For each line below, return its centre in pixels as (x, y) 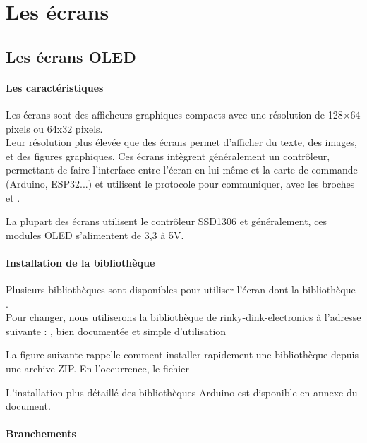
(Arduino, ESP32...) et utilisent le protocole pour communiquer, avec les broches (180, 183)
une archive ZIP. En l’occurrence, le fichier (97, 369)
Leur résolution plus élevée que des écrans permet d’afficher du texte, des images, (181, 142)
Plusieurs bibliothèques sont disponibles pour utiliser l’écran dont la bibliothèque (181, 290)
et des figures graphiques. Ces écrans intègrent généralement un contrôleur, (168, 156)
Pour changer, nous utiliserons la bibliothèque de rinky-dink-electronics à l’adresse (183, 317)
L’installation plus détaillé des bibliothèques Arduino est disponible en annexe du (182, 392)
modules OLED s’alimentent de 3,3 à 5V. (95, 235)
